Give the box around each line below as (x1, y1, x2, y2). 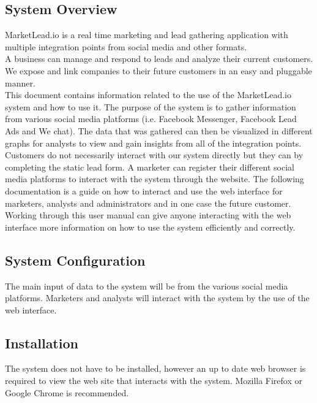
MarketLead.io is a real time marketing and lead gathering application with (5, 28, 288, 41)
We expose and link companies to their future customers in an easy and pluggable (5, 64, 312, 77)
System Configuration (5, 250, 146, 269)
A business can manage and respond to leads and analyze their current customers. (5, 52, 313, 65)
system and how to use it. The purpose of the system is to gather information (5, 100, 296, 113)
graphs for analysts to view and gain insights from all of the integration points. (5, 136, 302, 149)
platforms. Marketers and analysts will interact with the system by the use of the (5, 291, 310, 304)
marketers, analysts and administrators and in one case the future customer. (5, 196, 291, 209)
